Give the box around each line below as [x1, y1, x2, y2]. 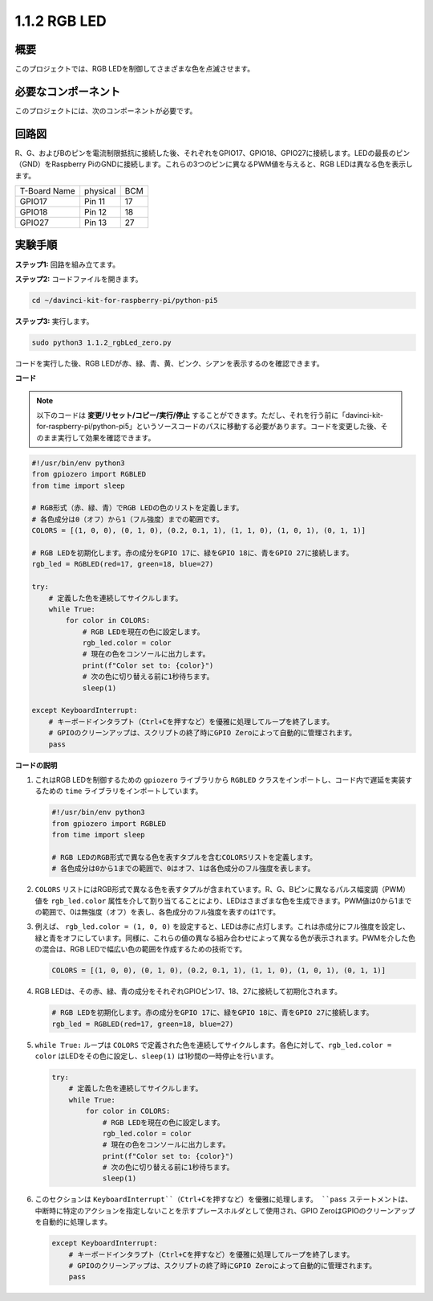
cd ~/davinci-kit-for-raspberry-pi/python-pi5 [31, 296, 218, 305]
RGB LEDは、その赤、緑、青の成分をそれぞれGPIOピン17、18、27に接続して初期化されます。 [34, 987, 342, 996]
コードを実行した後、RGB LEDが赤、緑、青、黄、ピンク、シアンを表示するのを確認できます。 [14, 358, 324, 368]
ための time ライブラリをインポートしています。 [41, 786, 203, 796]
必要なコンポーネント [14, 84, 120, 98]
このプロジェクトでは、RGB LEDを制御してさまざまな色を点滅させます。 [14, 64, 255, 74]
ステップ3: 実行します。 [14, 316, 94, 325]
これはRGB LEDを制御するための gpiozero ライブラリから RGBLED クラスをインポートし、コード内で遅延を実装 [34, 775, 406, 784]
